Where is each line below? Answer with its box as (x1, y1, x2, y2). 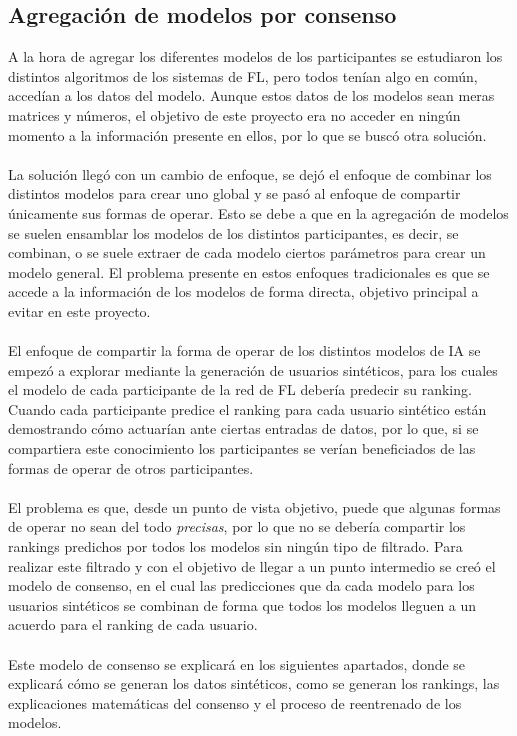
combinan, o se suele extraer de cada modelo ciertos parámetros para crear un (8, 242, 486, 263)
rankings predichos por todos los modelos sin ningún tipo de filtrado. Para (8, 536, 463, 557)
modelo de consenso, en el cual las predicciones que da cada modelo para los (8, 575, 475, 596)
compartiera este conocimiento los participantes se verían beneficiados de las (8, 438, 476, 459)
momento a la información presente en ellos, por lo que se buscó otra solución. (8, 124, 487, 145)
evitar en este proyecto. (8, 300, 151, 321)
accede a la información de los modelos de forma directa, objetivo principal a (8, 281, 479, 302)
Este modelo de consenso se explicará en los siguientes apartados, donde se (8, 653, 466, 674)
